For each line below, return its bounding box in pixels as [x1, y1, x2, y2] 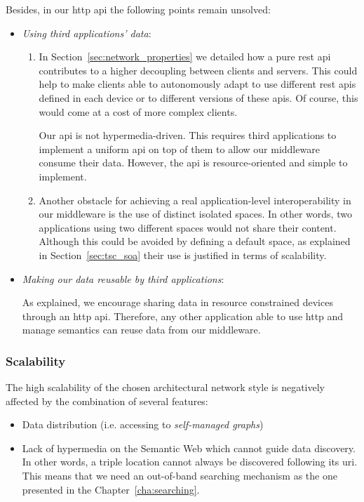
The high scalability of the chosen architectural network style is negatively [6, 380, 325, 395]
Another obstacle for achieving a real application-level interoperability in [39, 192, 351, 207]
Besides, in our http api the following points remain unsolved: [6, 2, 271, 16]
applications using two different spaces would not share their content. [39, 220, 337, 235]
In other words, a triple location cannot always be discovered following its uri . [22, 454, 358, 469]
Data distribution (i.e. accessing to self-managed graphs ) [22, 417, 264, 432]
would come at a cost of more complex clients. [39, 104, 238, 119]
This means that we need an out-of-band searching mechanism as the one [22, 468, 337, 483]
